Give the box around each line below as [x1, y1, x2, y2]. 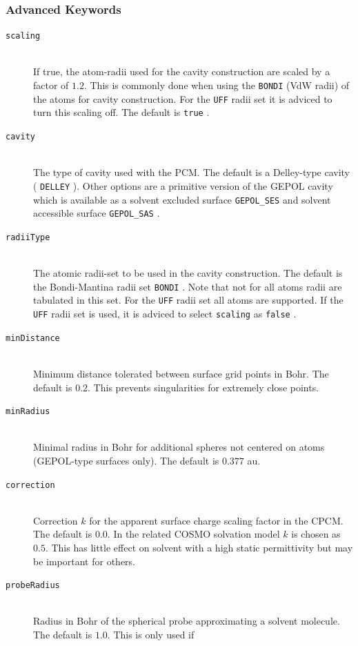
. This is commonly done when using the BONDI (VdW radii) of [83, 78, 350, 92]
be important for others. [33, 554, 135, 568]
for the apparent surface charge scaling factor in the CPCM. [89, 513, 344, 527]
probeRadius [6, 580, 60, 591]
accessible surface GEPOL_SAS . [33, 206, 160, 220]
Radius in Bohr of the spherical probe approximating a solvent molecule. [33, 614, 340, 628]
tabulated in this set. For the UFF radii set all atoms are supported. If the [33, 293, 344, 307]
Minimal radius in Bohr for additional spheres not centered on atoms [33, 440, 325, 454]
